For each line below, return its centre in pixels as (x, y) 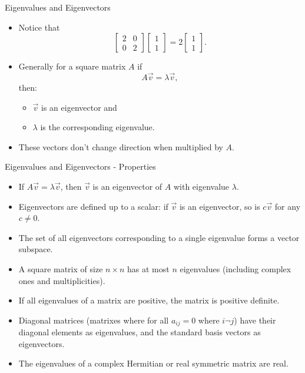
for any (288, 206)
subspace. (36, 249)
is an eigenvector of (127, 186)
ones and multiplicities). (62, 280)
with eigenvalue (201, 186)
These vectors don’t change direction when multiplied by (121, 146)
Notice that (39, 27)
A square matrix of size (61, 268)
